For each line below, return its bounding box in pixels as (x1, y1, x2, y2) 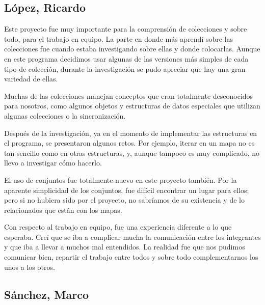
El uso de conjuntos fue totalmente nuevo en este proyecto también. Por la (4, 174, 237, 185)
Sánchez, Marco (4, 286, 89, 302)
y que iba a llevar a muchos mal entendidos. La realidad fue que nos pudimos (4, 241, 245, 252)
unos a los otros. (4, 261, 55, 272)
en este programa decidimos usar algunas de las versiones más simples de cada (4, 53, 249, 64)
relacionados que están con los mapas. (4, 204, 122, 215)
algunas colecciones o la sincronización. (4, 110, 126, 121)
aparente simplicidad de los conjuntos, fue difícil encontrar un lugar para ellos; (4, 184, 249, 195)
